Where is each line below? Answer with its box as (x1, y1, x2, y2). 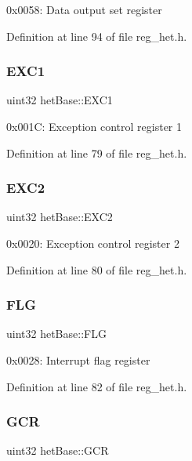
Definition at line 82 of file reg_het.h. (6, 378, 187, 394)
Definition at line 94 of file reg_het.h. (6, 27, 187, 44)
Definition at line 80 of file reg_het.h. (6, 261, 187, 278)
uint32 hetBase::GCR (6, 442, 109, 459)
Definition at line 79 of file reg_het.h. (6, 144, 187, 161)
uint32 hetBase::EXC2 (6, 209, 113, 225)
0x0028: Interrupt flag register (6, 352, 150, 368)
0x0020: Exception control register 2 (6, 235, 179, 251)
